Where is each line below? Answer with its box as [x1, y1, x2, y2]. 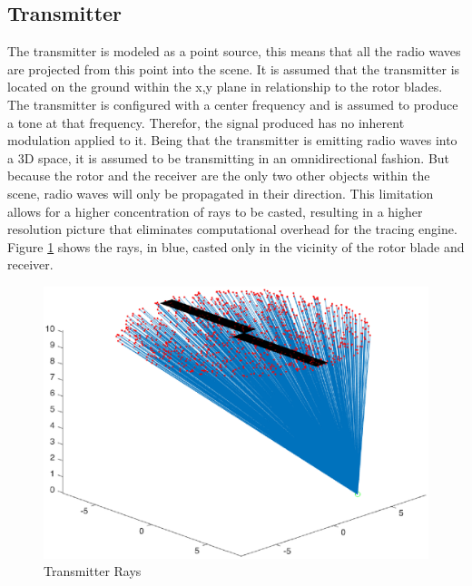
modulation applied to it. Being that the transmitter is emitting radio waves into [7, 131, 457, 150]
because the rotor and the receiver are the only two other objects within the [7, 166, 430, 185]
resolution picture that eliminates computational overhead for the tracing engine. [7, 220, 457, 239]
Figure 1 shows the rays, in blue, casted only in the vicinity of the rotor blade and [7, 237, 465, 256]
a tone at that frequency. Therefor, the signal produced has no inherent [7, 112, 405, 132]
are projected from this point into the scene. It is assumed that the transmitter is [7, 59, 460, 78]
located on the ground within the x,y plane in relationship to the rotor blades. [7, 77, 443, 96]
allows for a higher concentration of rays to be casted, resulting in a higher [7, 201, 423, 220]
